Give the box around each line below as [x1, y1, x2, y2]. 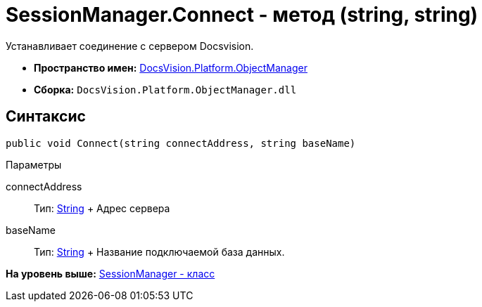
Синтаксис [6, 107, 86, 126]
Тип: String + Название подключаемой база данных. [34, 245, 285, 258]
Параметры [6, 158, 62, 171]
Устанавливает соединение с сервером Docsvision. [6, 39, 254, 52]
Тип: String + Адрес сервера [34, 202, 170, 214]
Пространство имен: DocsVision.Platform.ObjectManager [34, 61, 307, 74]
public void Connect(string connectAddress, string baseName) [6, 137, 356, 149]
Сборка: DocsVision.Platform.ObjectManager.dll [34, 83, 297, 96]
